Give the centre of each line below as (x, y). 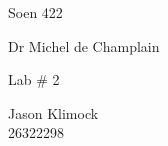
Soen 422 (35, 12)
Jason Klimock (53, 112)
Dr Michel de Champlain (84, 45)
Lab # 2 (34, 79)
